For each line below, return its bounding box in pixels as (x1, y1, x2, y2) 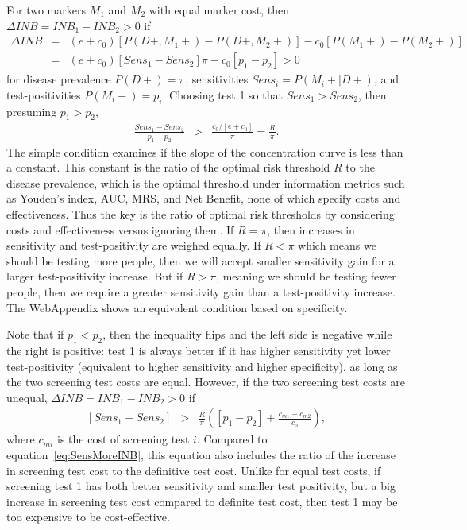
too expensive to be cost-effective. (6, 509, 170, 525)
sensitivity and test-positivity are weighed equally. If (6, 237, 261, 253)
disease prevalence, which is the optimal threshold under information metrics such (6, 174, 405, 191)
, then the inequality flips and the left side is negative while (102, 326, 392, 342)
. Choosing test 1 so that (162, 86, 283, 103)
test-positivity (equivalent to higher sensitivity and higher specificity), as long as (6, 358, 398, 374)
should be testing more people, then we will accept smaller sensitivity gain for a (6, 252, 395, 269)
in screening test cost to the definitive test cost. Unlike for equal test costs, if (6, 462, 381, 478)
